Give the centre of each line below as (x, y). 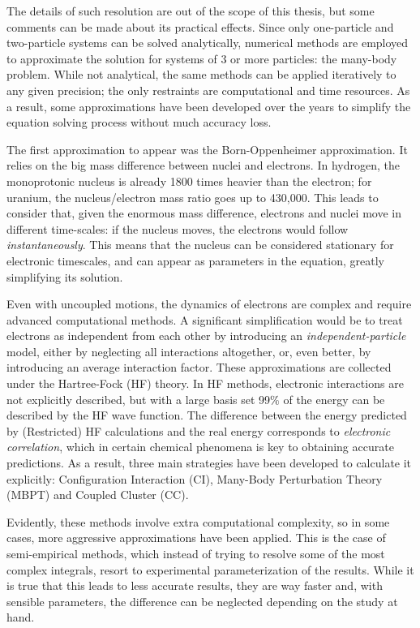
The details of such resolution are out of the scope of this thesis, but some (191, 11)
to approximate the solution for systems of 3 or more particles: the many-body (202, 58)
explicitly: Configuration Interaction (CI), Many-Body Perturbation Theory (195, 478)
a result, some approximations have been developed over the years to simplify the (209, 106)
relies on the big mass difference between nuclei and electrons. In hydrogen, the (203, 165)
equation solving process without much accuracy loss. (139, 122)
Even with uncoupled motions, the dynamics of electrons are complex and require (209, 304)
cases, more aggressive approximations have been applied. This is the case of (196, 538)
